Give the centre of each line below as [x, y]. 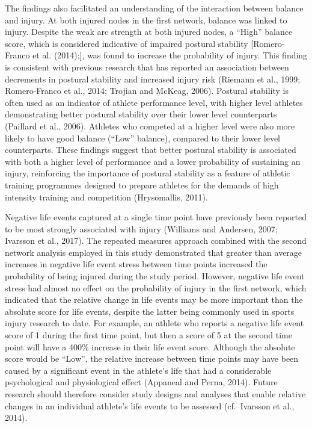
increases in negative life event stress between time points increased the [136, 264]
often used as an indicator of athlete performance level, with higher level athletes [154, 102]
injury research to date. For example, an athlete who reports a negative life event [154, 323]
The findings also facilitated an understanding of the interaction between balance [154, 8]
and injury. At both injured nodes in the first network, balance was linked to [146, 20]
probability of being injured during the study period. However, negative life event [155, 276]
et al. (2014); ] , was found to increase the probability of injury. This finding [170, 55]
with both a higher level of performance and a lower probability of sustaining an [153, 161]
